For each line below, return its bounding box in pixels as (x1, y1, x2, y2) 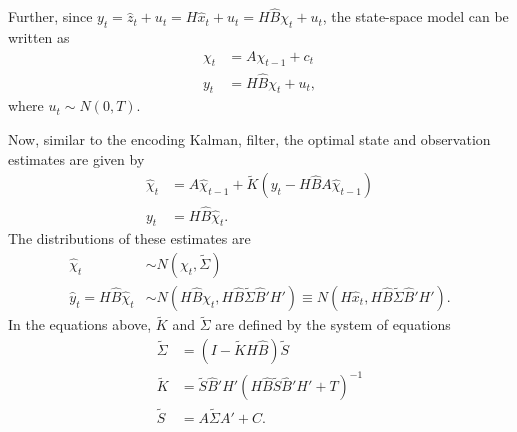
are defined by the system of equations (215, 314, 451, 335)
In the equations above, (8, 314, 152, 335)
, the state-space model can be (322, 6, 509, 27)
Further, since (8, 6, 93, 27)
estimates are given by (8, 148, 145, 169)
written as (8, 27, 70, 48)
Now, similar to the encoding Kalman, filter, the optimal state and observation (8, 129, 491, 150)
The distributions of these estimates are (8, 228, 251, 249)
